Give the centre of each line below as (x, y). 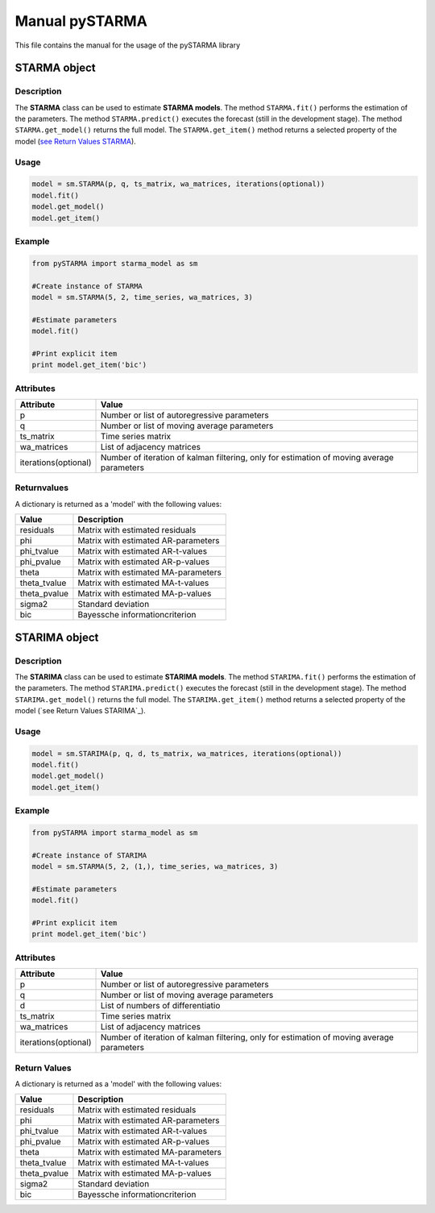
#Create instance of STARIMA (89, 855)
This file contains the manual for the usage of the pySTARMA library (128, 45)
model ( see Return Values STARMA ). (75, 141)
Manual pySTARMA (81, 21)
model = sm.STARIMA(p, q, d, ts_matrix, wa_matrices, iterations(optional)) (187, 753)
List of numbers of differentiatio (161, 1006)
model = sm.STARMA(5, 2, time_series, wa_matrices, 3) (142, 297)
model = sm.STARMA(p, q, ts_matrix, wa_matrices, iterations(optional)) (178, 184)
